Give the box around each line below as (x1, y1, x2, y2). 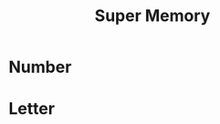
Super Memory (94, 5, 211, 26)
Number (8, 57, 72, 77)
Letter (8, 98, 56, 119)
